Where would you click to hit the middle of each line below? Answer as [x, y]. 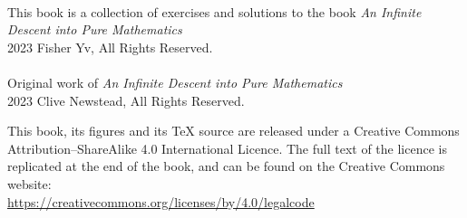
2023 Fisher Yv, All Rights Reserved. [110, 47]
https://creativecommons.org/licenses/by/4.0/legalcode [161, 201]
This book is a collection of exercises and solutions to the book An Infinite [214, 11]
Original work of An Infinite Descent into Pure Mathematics [175, 82]
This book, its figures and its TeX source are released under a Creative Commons [233, 131]
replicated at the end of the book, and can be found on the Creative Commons [226, 166]
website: [29, 183]
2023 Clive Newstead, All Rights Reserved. [126, 100]
